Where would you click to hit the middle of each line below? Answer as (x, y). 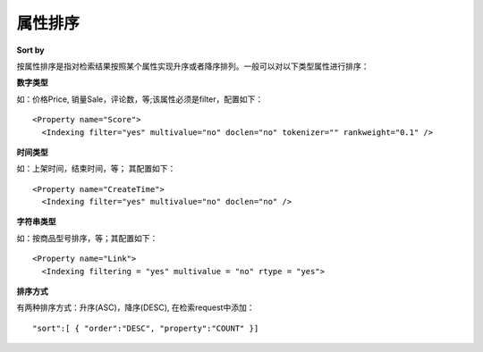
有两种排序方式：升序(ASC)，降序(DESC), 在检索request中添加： (136, 307)
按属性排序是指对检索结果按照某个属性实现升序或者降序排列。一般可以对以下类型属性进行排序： (193, 66)
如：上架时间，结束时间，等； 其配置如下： (96, 169)
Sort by (30, 50)
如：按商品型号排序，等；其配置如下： (87, 238)
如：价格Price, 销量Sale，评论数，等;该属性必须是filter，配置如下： (140, 99)
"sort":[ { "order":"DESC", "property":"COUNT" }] (146, 328)
